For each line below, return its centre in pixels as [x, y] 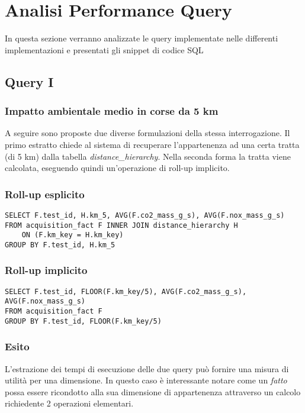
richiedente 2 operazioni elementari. [69, 403]
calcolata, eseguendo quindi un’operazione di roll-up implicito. [117, 168]
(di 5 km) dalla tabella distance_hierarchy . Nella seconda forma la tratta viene [148, 156]
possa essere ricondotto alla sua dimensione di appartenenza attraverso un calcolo [153, 391]
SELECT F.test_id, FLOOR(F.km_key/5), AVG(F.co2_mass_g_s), [126, 291]
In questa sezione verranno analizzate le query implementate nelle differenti [142, 38]
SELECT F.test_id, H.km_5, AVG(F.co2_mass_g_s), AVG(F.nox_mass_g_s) [145, 215]
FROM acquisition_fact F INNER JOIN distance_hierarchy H [121, 225]
